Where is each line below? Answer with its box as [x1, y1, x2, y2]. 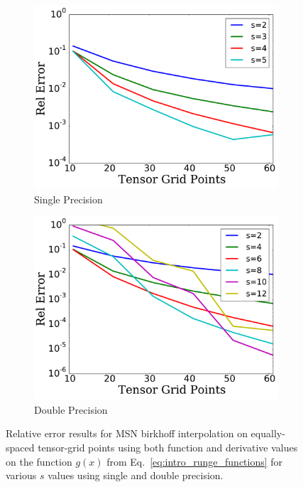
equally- [250, 426, 285, 441]
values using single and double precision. [48, 468, 224, 483]
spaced [6, 439, 35, 454]
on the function [6, 454, 72, 469]
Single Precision [34, 191, 103, 206]
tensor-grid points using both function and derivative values [38, 439, 298, 454]
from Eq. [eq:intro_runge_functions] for [106, 454, 283, 469]
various [6, 468, 37, 483]
